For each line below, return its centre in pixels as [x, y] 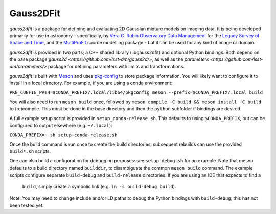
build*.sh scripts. [30, 151]
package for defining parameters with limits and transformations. [116, 66]
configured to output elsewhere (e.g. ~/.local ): [61, 126]
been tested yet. [27, 205]
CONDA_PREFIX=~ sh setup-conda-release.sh [63, 135]
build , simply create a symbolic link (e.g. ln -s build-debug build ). [99, 186]
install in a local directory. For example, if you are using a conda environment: [91, 83]
